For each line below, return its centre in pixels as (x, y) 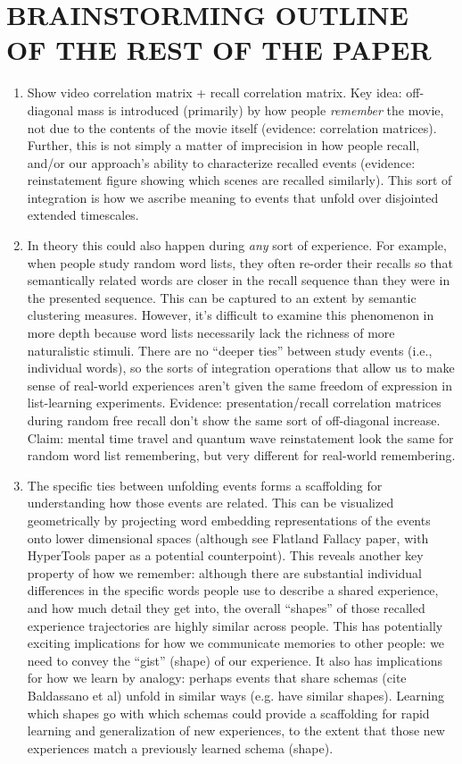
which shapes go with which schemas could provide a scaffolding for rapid (228, 713)
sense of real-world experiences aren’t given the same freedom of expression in (240, 385)
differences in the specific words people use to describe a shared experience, (233, 590)
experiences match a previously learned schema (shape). (180, 747)
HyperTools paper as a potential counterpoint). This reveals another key (225, 555)
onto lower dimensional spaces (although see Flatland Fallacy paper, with (228, 537)
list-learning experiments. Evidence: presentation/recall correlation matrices (234, 403)
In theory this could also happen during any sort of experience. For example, (237, 245)
